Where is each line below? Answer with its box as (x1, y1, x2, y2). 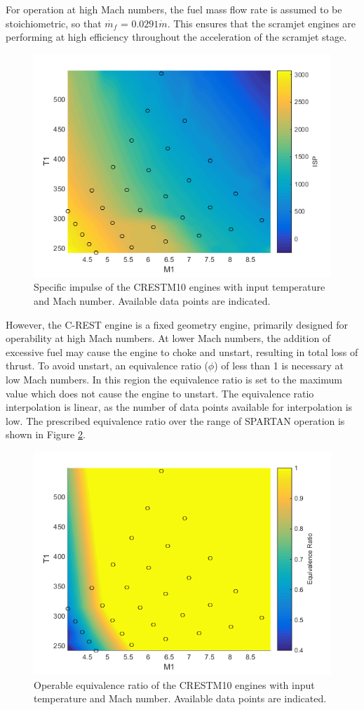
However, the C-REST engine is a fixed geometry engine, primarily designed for (6, 317, 348, 331)
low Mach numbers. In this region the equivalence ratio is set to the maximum (6, 372, 342, 386)
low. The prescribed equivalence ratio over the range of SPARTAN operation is (6, 413, 345, 428)
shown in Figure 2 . (6, 427, 86, 442)
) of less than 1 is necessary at (214, 358, 344, 373)
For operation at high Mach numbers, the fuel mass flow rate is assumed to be (6, 2, 342, 16)
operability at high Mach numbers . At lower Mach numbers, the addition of (6, 331, 331, 346)
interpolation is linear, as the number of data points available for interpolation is (6, 400, 353, 414)
